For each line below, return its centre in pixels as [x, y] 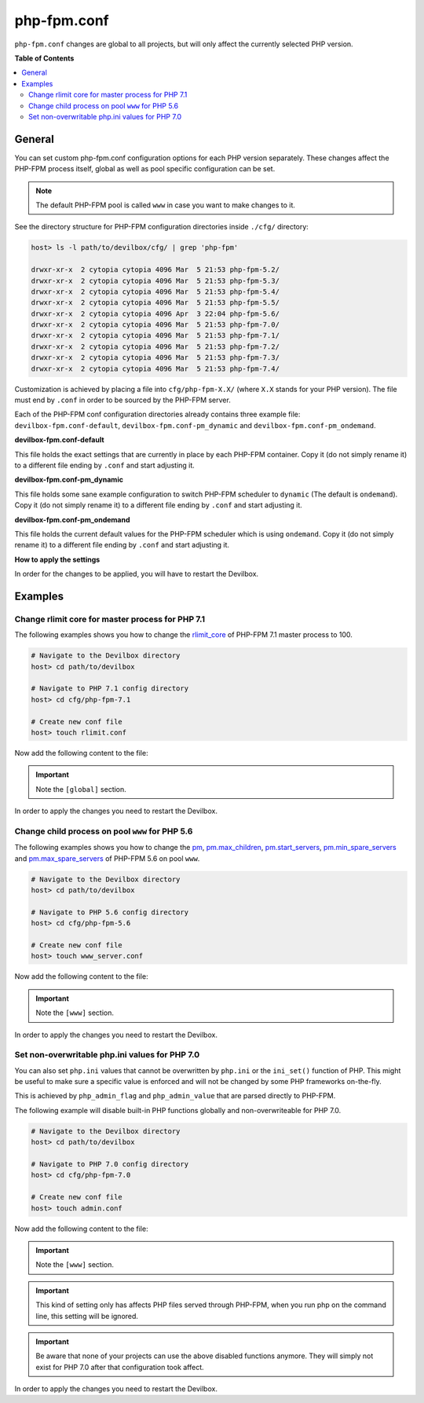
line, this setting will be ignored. [87, 1316]
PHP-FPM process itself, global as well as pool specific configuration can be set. [145, 169]
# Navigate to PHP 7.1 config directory [110, 689]
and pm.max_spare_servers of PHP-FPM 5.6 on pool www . [107, 858]
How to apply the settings [57, 559]
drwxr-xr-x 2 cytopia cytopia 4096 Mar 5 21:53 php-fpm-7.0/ [155, 325]
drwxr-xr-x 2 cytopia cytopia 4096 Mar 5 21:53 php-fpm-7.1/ [155, 335]
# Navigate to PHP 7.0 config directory [110, 1164]
